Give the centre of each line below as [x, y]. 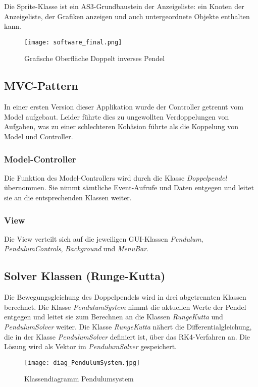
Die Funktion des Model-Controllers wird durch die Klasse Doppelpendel [116, 177]
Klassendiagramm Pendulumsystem [79, 379]
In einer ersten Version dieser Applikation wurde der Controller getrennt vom [124, 107]
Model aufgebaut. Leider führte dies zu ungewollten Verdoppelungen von [117, 116]
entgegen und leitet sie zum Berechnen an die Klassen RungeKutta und [114, 317]
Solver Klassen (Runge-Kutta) [85, 276]
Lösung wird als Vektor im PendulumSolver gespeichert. [91, 346]
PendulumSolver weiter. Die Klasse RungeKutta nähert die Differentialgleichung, [128, 326]
